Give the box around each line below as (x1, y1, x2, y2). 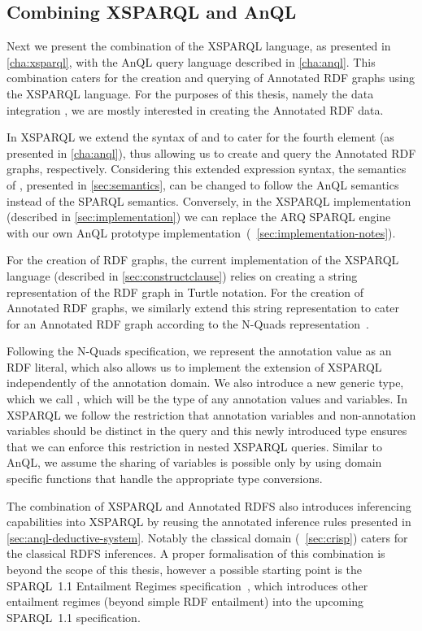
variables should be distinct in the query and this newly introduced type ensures (7, 422, 407, 439)
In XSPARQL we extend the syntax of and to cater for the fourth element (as (7, 128, 394, 146)
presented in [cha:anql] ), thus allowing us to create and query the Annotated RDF (7, 144, 416, 161)
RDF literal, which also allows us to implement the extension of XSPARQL (7, 358, 382, 375)
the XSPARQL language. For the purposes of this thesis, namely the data (7, 85, 374, 102)
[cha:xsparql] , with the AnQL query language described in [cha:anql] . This (7, 53, 376, 70)
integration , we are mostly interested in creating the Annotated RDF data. (7, 101, 384, 118)
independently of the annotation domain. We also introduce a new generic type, (7, 374, 404, 391)
